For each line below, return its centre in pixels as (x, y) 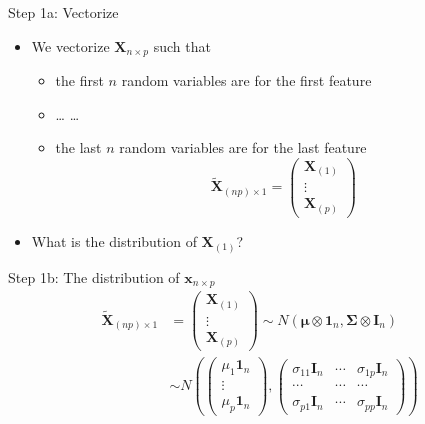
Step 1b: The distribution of (94, 276)
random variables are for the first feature (246, 80)
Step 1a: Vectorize (63, 12)
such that (182, 45)
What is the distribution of (114, 241)
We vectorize (70, 45)
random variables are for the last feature (243, 147)
